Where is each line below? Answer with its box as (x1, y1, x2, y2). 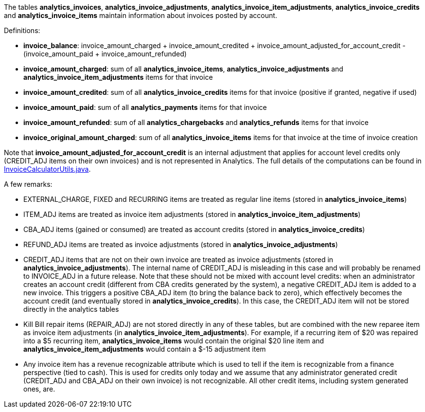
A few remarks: (4, 180, 53, 188)
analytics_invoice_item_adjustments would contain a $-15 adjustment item (23, 345, 266, 353)
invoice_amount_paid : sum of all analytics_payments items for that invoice (23, 103, 267, 111)
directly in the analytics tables (23, 305, 119, 313)
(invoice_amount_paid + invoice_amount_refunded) (23, 50, 187, 58)
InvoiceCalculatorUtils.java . (4, 165, 91, 173)
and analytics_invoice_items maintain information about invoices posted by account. (4, 11, 277, 19)
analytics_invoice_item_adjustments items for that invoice (23, 73, 213, 81)
